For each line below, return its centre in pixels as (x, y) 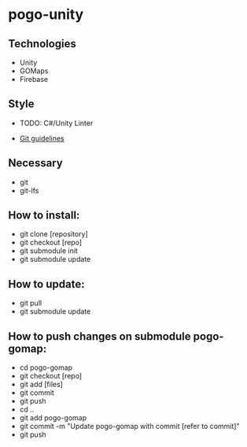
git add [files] (41, 385)
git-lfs (29, 190)
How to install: (44, 216)
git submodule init (49, 251)
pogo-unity (46, 15)
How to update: (46, 284)
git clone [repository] (53, 234)
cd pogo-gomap (46, 367)
